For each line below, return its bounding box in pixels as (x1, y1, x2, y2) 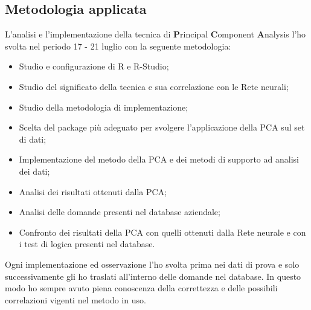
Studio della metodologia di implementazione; (19, 100, 188, 113)
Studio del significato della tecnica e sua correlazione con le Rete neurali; (19, 80, 289, 92)
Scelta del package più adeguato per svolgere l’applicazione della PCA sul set (19, 121, 305, 134)
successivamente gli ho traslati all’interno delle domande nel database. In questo (5, 270, 301, 282)
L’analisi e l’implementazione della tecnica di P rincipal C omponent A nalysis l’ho (5, 28, 306, 40)
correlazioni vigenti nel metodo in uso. (5, 293, 146, 306)
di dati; (19, 132, 46, 145)
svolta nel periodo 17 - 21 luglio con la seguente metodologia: (5, 39, 231, 52)
